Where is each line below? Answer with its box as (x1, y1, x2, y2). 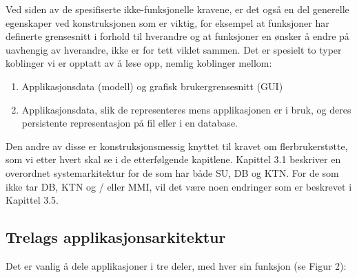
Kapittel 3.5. (6, 193, 59, 207)
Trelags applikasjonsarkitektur (6, 226, 226, 248)
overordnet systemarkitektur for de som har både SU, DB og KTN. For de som (6, 165, 339, 180)
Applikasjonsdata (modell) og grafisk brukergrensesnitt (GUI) (21, 78, 283, 93)
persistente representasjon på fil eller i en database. (21, 116, 238, 130)
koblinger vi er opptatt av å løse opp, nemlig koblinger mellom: (6, 56, 272, 70)
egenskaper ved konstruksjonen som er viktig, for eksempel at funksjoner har (6, 15, 329, 30)
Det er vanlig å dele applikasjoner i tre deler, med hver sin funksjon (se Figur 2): (6, 258, 347, 272)
